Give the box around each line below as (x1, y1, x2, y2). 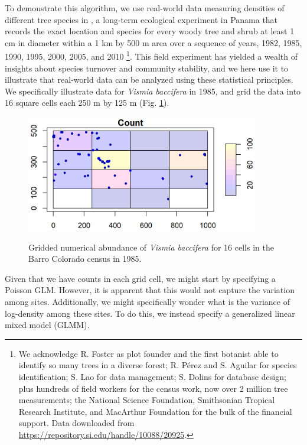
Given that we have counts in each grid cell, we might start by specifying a (5, 272, 276, 284)
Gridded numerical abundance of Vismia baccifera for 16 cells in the (28, 241, 274, 253)
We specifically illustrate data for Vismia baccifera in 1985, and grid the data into (5, 85, 301, 97)
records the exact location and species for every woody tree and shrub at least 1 (5, 25, 295, 37)
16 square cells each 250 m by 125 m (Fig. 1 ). (5, 96, 169, 109)
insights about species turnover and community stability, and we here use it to (5, 61, 289, 74)
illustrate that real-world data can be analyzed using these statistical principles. (5, 73, 293, 86)
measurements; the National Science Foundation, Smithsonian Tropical (18, 394, 275, 406)
